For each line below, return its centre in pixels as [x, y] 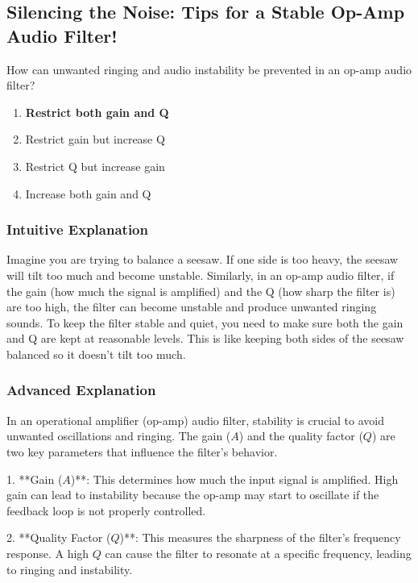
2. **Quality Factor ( [59, 537]
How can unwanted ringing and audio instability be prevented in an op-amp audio [209, 69]
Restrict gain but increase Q [95, 139]
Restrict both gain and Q [97, 112]
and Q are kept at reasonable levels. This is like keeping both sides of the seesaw [205, 338]
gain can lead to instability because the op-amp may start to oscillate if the [193, 495]
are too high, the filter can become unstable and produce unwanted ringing [192, 307]
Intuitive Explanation [77, 229]
